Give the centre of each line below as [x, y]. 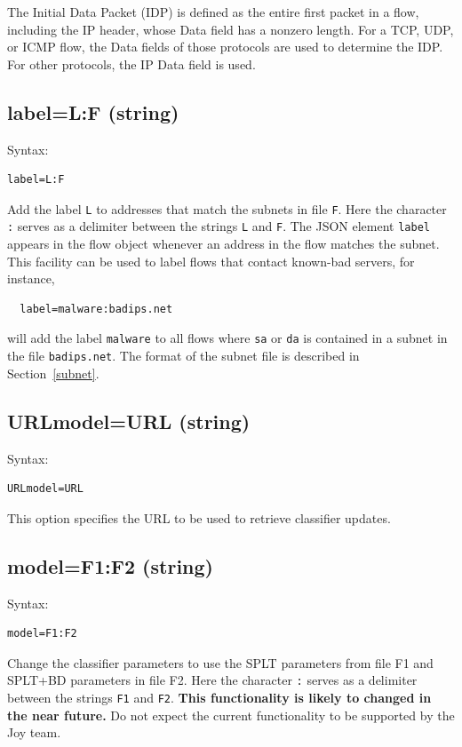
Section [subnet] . [53, 373]
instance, [31, 278]
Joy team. [34, 732]
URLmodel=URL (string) [129, 421]
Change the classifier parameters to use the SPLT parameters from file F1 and [220, 662]
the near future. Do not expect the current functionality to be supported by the [231, 715]
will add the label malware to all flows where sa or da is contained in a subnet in [227, 338]
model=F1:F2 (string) [110, 565]
